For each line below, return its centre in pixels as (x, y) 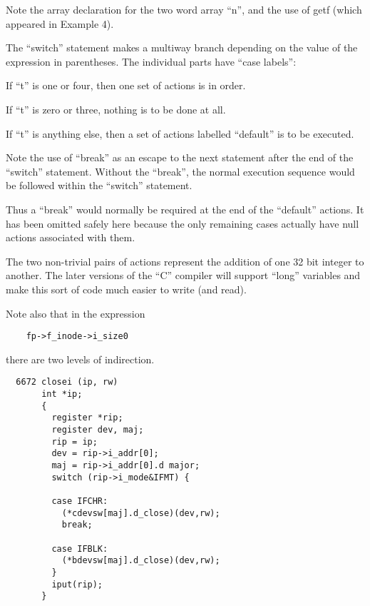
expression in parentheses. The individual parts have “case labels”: (151, 61)
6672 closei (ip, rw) (67, 382)
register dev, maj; (98, 429)
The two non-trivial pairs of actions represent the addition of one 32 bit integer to (185, 261)
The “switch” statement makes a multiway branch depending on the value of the (182, 47)
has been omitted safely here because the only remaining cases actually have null (183, 223)
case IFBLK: (80, 549)
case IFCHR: (80, 501)
